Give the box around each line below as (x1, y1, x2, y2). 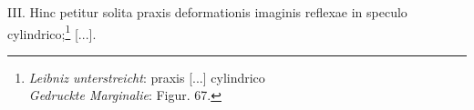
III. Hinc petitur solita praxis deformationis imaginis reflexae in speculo (7, 3, 407, 21)
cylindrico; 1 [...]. (7, 21, 97, 43)
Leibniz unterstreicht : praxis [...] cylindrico (28, 67, 265, 86)
